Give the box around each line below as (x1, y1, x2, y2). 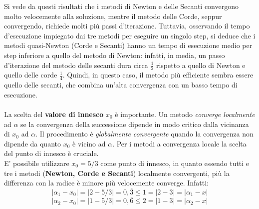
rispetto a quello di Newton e (156, 59, 246, 70)
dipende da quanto (4, 138, 61, 148)
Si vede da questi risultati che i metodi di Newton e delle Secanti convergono (4, 1, 239, 11)
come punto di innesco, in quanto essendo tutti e (100, 157, 250, 168)
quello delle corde (4, 69, 57, 80)
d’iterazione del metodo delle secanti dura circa (4, 59, 148, 70)
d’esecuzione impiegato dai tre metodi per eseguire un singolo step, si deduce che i (4, 30, 256, 40)
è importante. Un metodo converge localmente (115, 109, 255, 119)
